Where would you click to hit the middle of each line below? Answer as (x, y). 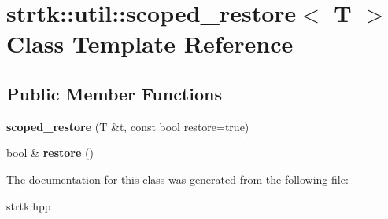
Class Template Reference (150, 44)
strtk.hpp (29, 205)
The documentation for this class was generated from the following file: (177, 179)
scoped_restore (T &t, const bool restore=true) (128, 126)
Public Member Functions (114, 93)
